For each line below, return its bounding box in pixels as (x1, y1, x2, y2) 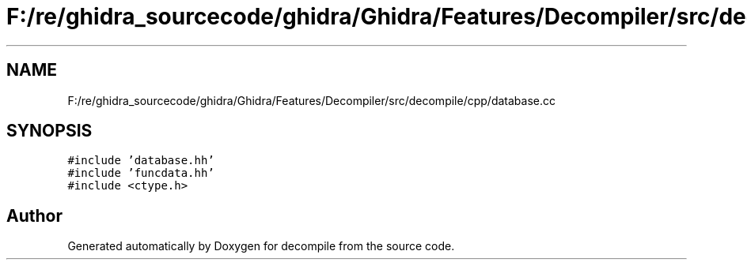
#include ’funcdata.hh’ (67, 167, 214, 180)
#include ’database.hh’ (67, 154, 214, 167)
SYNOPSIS (6, 121, 93, 141)
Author (6, 205, 63, 226)
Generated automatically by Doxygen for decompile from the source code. (67, 239, 455, 253)
